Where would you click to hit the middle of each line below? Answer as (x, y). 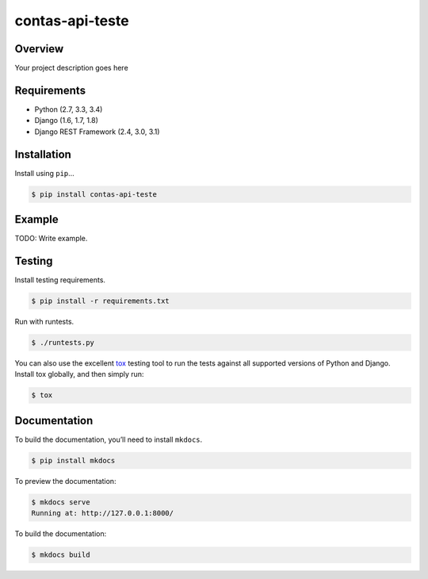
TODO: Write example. (51, 239)
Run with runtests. (44, 322)
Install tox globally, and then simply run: (79, 374)
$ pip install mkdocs (73, 460)
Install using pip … (44, 173)
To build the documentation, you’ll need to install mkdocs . (109, 439)
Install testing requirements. (60, 280)
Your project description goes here (71, 68)
